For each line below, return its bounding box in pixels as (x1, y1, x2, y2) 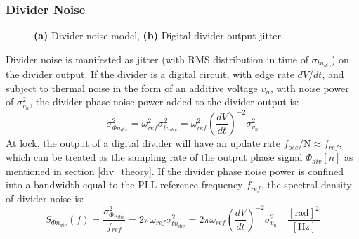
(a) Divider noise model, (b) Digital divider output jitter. (34, 28, 284, 43)
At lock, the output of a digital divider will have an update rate (6, 136, 280, 150)
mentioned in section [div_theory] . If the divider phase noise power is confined (6, 163, 344, 178)
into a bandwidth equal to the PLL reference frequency (6, 177, 243, 192)
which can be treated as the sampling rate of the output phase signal (6, 150, 303, 164)
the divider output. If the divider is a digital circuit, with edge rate (6, 66, 294, 81)
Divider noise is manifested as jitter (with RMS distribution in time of (6, 51, 309, 66)
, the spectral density (261, 177, 352, 192)
